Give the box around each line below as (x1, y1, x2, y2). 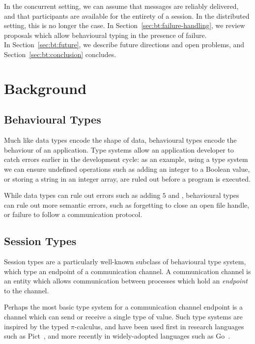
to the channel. (4, 285, 49, 295)
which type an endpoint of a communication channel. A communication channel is (4, 266, 251, 276)
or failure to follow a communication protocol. (4, 209, 142, 219)
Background (4, 78, 87, 98)
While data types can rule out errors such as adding (4, 190, 161, 200)
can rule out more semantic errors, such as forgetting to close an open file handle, (4, 199, 250, 210)
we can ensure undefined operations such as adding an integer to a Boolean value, (4, 163, 250, 174)
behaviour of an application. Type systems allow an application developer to (4, 144, 234, 155)
